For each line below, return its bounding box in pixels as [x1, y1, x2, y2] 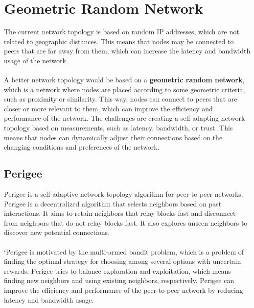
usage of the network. [4, 55, 68, 65]
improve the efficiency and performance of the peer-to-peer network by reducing [4, 284, 243, 295]
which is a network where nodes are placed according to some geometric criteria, [4, 84, 245, 94]
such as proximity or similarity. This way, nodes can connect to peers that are [4, 94, 237, 104]
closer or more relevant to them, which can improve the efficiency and [4, 103, 213, 113]
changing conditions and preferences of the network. [4, 142, 160, 152]
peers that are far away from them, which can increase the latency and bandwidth [4, 46, 251, 56]
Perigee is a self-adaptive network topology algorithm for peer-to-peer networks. [4, 189, 243, 199]
